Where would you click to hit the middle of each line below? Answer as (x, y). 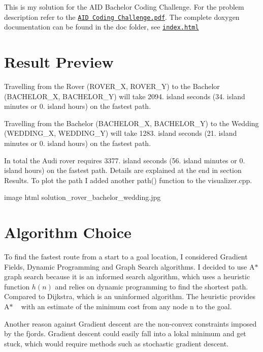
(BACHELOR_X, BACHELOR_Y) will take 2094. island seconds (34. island (125, 96)
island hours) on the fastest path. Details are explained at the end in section (123, 170)
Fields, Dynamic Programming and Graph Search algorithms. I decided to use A (129, 266)
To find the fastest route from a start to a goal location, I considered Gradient (126, 257)
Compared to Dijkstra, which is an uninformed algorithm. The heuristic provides (130, 296)
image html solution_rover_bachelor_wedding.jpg (83, 197)
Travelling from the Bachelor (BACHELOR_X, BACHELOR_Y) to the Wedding (131, 123)
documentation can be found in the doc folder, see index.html (102, 27)
